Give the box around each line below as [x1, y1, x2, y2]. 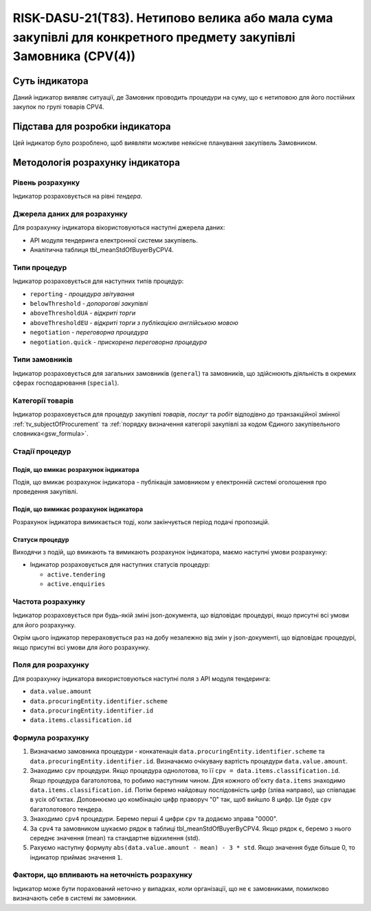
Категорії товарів [12, 396, 74, 405]
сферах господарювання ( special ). [12, 379, 120, 387]
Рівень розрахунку [12, 177, 80, 187]
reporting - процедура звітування [30, 289, 135, 298]
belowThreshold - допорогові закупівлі [30, 299, 148, 307]
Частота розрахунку [12, 597, 85, 607]
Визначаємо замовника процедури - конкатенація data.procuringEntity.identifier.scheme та [30, 747, 326, 756]
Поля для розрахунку [12, 660, 89, 670]
